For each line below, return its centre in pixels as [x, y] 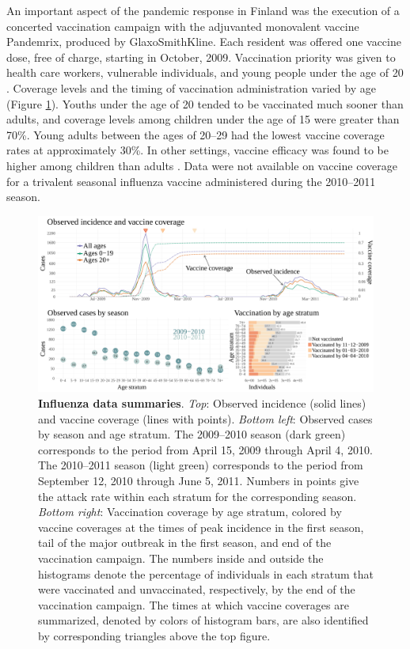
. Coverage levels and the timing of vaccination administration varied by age [191, 87]
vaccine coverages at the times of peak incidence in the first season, [201, 527]
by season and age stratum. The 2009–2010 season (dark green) [192, 434]
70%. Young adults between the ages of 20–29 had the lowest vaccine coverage [196, 134]
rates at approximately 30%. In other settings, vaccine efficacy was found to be [197, 150]
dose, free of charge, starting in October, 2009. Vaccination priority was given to [201, 57]
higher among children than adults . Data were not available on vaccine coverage [202, 165]
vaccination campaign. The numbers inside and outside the [181, 558]
